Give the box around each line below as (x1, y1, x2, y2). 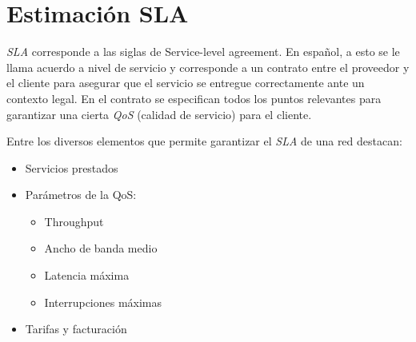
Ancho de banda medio (44, 240, 158, 256)
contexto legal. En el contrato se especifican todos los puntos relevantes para (6, 89, 382, 106)
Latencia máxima (44, 267, 130, 284)
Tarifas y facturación (25, 320, 127, 337)
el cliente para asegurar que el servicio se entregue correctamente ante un (6, 74, 365, 91)
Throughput (44, 213, 104, 229)
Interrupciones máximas (44, 293, 162, 310)
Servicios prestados (25, 159, 118, 176)
